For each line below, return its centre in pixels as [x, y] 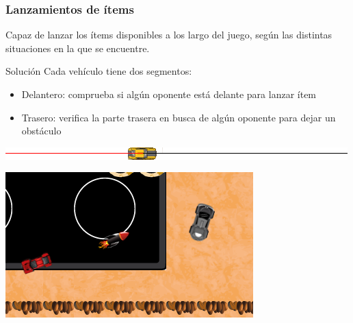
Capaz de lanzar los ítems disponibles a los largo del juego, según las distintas [169, 35]
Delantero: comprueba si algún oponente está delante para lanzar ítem [169, 94]
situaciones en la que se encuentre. [78, 48]
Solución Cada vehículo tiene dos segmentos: [99, 71]
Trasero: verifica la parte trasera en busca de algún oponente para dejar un [179, 117]
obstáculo [41, 131]
